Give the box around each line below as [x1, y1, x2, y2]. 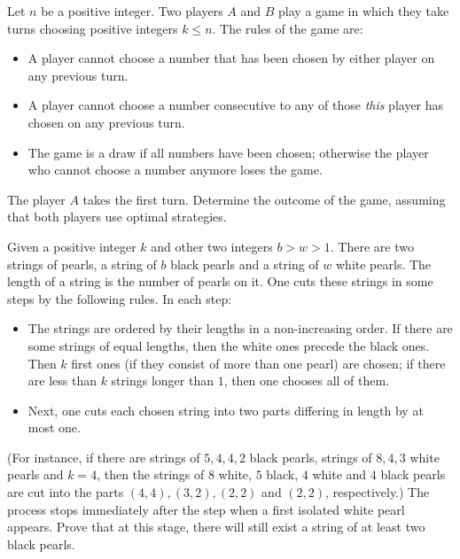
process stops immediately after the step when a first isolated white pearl [7, 500, 405, 518]
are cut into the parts [7, 483, 124, 501]
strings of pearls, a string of [7, 254, 157, 273]
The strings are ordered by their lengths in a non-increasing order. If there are [27, 319, 453, 338]
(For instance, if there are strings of [7, 447, 200, 466]
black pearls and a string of [170, 254, 319, 273]
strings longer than [111, 371, 214, 390]
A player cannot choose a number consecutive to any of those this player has [27, 96, 444, 114]
